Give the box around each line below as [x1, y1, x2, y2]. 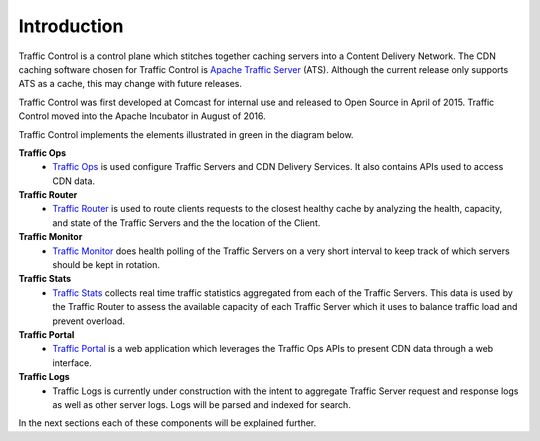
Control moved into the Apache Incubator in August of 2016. [18, 110, 266, 122]
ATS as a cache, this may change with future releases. [18, 78, 243, 90]
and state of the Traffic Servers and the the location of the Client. [52, 216, 321, 229]
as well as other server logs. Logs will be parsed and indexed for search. [52, 398, 352, 410]
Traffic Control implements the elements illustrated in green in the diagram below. [18, 128, 354, 140]
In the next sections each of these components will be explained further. [18, 417, 317, 429]
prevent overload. [52, 315, 125, 327]
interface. [52, 356, 92, 369]
